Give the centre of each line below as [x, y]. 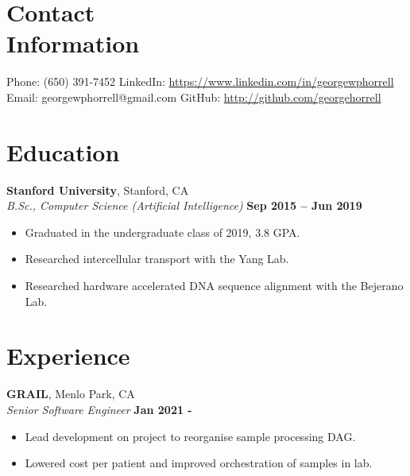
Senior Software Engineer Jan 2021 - [99, 409]
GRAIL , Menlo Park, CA [71, 394]
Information [73, 43]
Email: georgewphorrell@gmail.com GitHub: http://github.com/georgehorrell [194, 97]
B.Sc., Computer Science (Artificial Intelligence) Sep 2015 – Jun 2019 [184, 205]
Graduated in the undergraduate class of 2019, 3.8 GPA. [162, 232]
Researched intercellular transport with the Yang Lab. [157, 259]
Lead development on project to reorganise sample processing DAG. [190, 436]
